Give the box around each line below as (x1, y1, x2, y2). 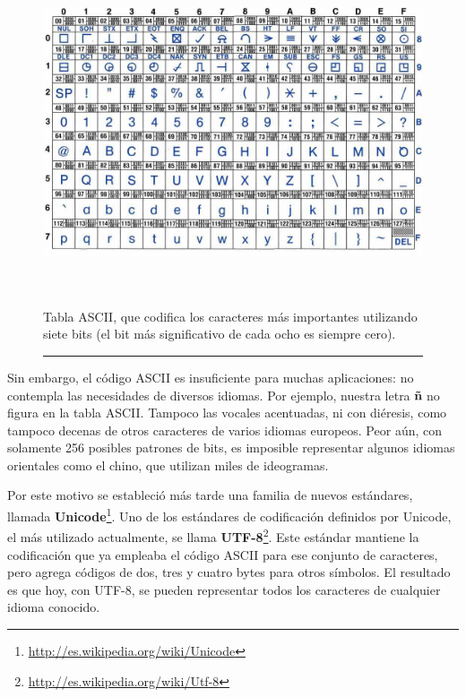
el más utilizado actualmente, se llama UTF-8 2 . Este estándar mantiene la (7, 525, 419, 546)
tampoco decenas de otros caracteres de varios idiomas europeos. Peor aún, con (7, 420, 442, 439)
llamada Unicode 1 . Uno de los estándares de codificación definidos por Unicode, (7, 504, 452, 525)
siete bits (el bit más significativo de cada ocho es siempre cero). (43, 324, 396, 343)
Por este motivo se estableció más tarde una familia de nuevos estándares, (7, 486, 413, 504)
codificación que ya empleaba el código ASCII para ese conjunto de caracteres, (7, 545, 438, 564)
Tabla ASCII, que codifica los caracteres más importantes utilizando (43, 306, 418, 325)
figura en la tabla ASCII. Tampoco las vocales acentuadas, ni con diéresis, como (7, 403, 447, 422)
